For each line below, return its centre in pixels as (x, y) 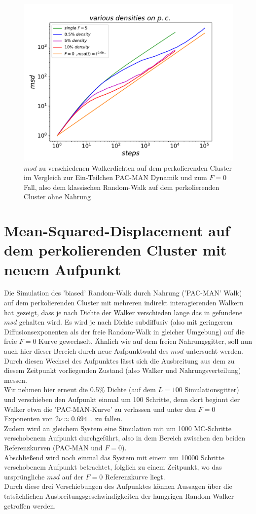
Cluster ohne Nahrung (57, 197)
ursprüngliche (24, 476)
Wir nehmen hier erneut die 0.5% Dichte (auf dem (80, 389)
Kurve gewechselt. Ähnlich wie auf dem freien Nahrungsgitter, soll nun (145, 341)
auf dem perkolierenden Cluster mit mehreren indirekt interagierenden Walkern (124, 303)
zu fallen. (109, 419)
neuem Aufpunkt (63, 269)
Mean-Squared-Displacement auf (117, 231)
